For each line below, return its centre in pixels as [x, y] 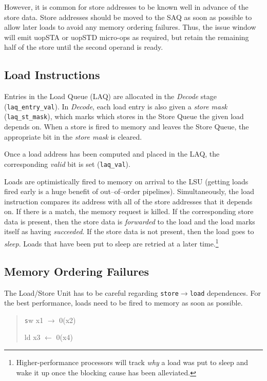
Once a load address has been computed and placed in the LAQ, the [112, 154]
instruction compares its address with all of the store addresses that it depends [128, 201]
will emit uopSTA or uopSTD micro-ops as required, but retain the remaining [127, 37]
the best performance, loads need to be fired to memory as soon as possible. [123, 303]
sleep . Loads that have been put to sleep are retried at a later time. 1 [111, 243]
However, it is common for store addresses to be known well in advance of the [126, 7]
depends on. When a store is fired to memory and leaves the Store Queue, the [127, 127]
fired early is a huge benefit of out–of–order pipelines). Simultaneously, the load [129, 191]
